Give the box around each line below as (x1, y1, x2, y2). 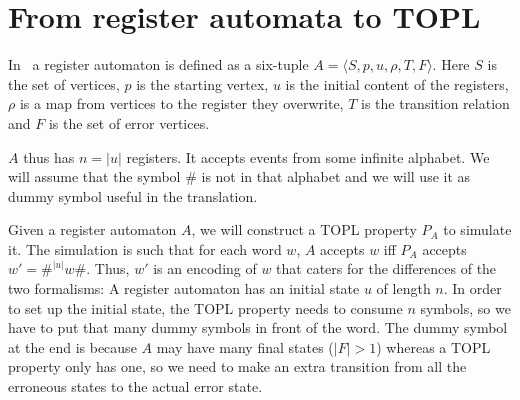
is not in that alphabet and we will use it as (201, 166, 471, 187)
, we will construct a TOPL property (191, 219, 417, 240)
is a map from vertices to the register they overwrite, (19, 93, 344, 114)
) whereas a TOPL (376, 336, 491, 357)
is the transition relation (361, 93, 510, 114)
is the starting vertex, (136, 73, 269, 94)
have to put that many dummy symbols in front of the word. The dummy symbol (8, 317, 508, 338)
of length (376, 278, 431, 299)
